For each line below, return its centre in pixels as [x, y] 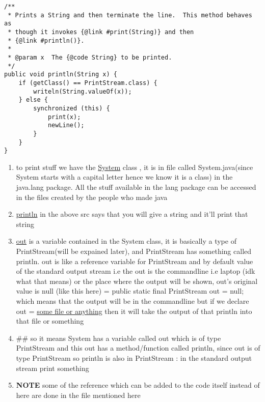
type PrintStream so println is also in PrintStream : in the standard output [134, 357]
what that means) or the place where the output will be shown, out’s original [137, 281]
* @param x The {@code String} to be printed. [90, 57]
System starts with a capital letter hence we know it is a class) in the [124, 177]
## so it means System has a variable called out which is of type [118, 338]
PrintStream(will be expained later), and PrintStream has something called [134, 251]
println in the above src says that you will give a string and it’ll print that [132, 214]
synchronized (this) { [72, 108]
